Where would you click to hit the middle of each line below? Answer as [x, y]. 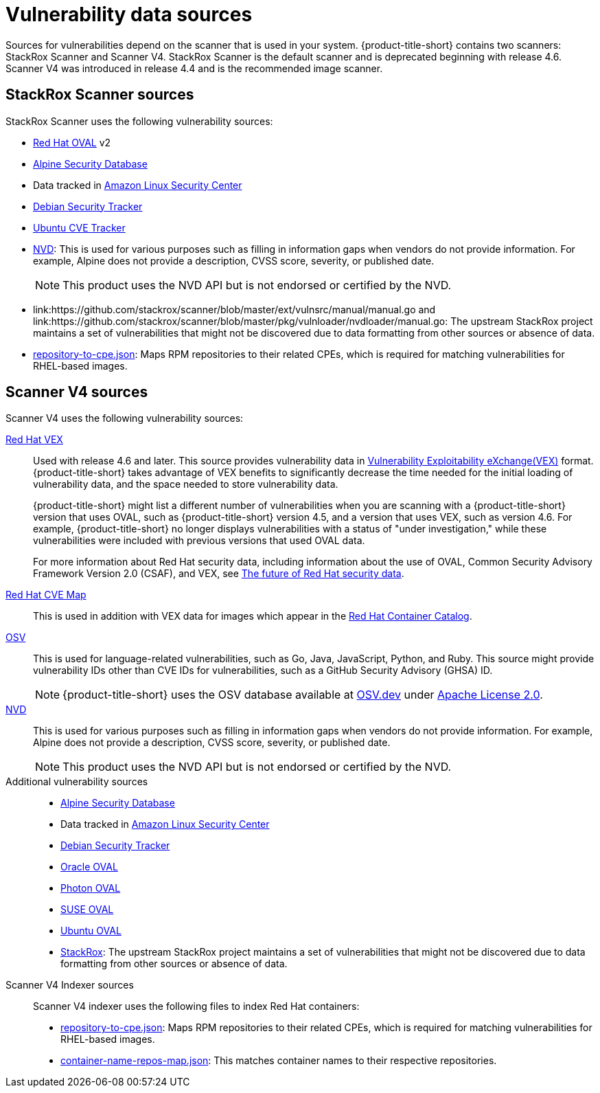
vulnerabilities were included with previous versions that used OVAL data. [199, 541]
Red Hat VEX [34, 440]
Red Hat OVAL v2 [72, 142]
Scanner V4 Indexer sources [70, 985]
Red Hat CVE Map [46, 595]
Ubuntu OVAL [91, 931]
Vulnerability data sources [129, 14]
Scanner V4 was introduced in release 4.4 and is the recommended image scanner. [194, 68]
